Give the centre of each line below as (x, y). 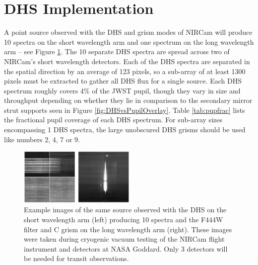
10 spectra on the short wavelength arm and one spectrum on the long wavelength (129, 42)
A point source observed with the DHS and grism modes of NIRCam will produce (128, 32)
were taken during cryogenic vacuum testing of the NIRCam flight (124, 239)
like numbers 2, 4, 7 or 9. (42, 139)
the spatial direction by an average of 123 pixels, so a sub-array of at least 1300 (125, 71)
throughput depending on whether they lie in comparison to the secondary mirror (128, 100)
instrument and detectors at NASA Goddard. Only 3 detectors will (126, 248)
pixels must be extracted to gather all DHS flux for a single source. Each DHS (123, 81)
